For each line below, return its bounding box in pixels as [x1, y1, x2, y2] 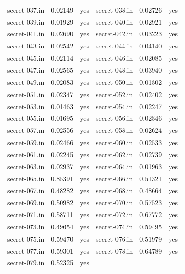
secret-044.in [95, 41, 133, 51]
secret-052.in [95, 89, 133, 99]
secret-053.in [7, 101, 45, 111]
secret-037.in [7, 4, 45, 15]
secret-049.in [7, 77, 45, 87]
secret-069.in [7, 197, 45, 208]
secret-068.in [95, 185, 133, 195]
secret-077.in [7, 245, 45, 256]
